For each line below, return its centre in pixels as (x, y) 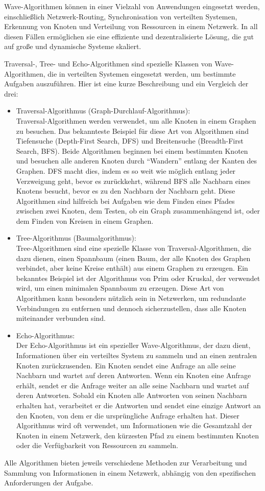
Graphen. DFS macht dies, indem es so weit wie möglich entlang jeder (126, 170)
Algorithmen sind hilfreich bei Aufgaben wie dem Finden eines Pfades (125, 201)
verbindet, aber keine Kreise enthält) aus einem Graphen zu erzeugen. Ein (132, 268)
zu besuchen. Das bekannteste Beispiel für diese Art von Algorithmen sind (132, 131)
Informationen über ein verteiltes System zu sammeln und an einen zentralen (137, 355)
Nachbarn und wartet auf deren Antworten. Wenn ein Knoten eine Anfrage (134, 375)
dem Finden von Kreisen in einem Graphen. (85, 220)
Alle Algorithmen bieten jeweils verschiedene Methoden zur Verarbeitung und (126, 462)
